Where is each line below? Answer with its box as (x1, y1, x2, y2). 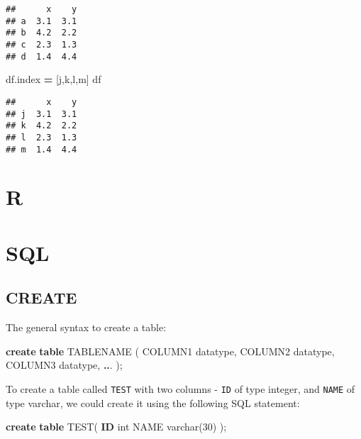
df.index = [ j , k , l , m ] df (6, 72, 101, 87)
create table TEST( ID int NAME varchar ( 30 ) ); (6, 419, 227, 434)
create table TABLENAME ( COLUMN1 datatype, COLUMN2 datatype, (6, 343, 335, 358)
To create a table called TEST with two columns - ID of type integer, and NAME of (6, 381, 355, 396)
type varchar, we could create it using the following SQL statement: (6, 395, 300, 410)
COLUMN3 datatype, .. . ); (6, 357, 123, 372)
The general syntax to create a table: (6, 320, 167, 335)
